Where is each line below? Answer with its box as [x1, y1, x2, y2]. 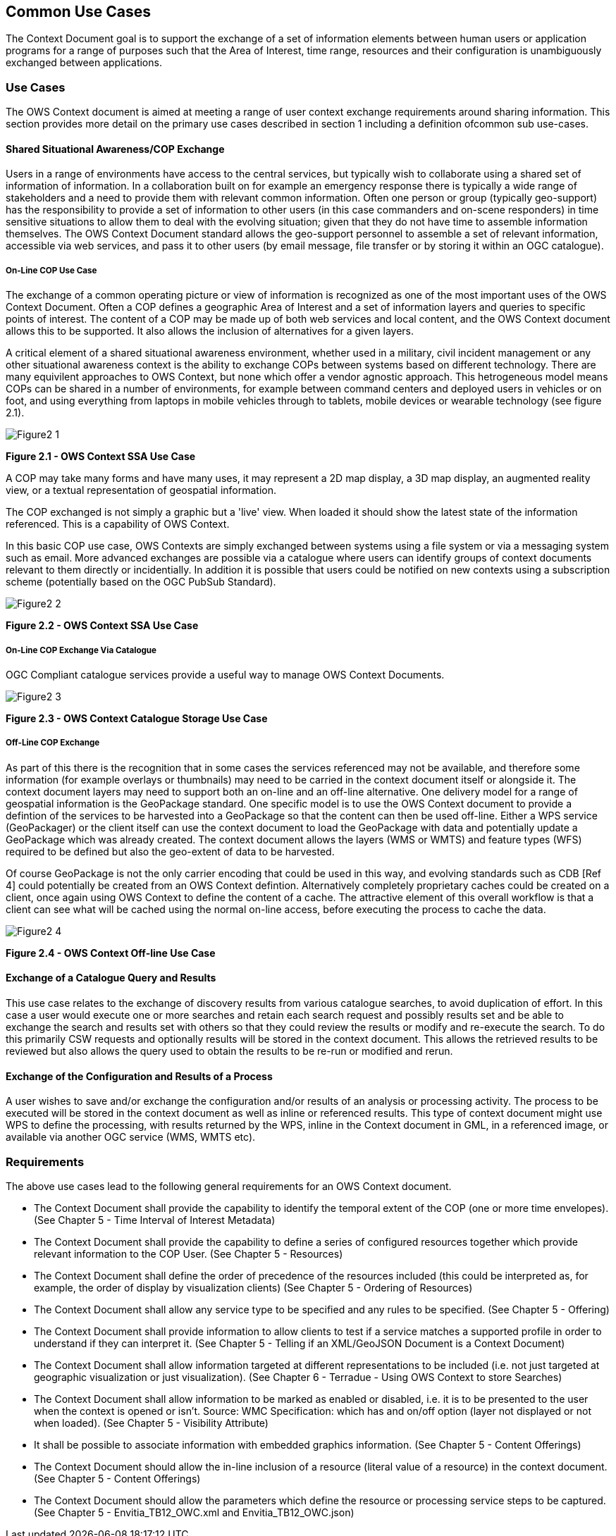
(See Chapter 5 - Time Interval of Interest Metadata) [34, 1213, 276, 1226]
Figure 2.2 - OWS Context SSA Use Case [6, 619, 199, 632]
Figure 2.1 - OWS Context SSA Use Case [6, 450, 196, 463]
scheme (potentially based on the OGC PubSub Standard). [6, 576, 276, 588]
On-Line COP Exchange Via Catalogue [6, 645, 157, 655]
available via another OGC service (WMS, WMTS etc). [6, 1131, 256, 1144]
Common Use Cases [6, 3, 152, 20]
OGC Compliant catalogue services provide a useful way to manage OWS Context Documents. [6, 668, 445, 681]
